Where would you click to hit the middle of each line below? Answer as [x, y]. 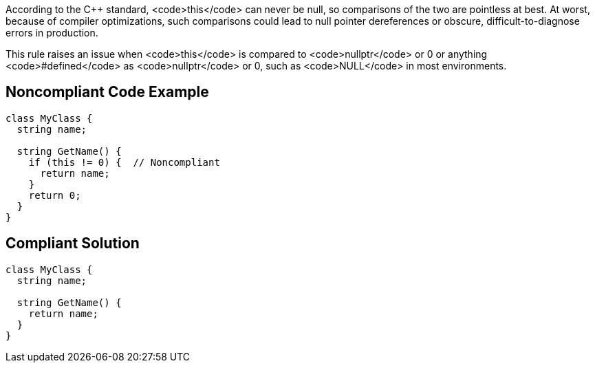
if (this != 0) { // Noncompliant [124, 162]
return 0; [55, 195]
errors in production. [52, 33]
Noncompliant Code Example [107, 92]
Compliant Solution [73, 243]
